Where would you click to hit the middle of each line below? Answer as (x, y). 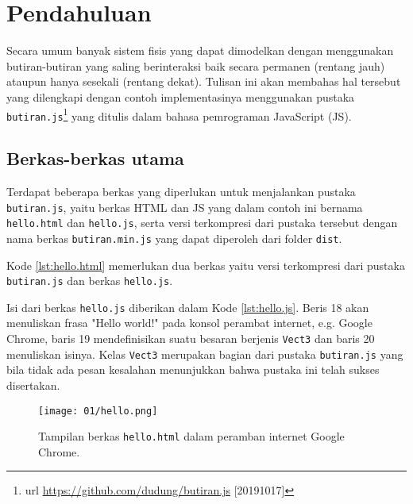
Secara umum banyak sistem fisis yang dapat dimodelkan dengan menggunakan (200, 50)
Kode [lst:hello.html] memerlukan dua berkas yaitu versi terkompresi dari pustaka (206, 265)
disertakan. (33, 385)
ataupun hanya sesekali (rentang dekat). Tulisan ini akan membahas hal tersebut (204, 81)
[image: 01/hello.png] (98, 411)
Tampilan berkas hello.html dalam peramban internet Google (191, 436)
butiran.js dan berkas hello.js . (90, 281)
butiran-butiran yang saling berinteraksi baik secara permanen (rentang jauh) (196, 65)
